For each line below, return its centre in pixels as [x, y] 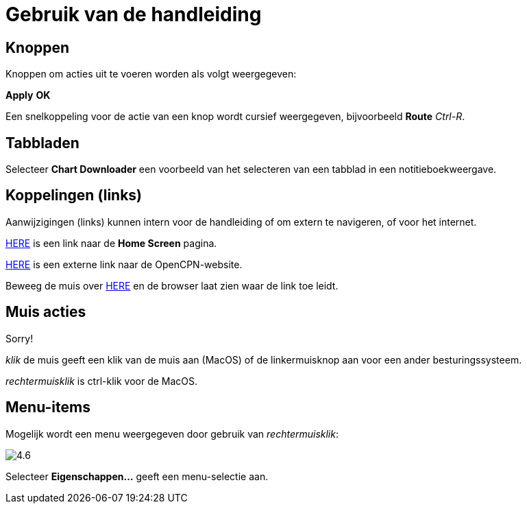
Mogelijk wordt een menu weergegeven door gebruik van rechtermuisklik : [172, 434]
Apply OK [28, 95]
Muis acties [46, 312]
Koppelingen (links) [74, 196]
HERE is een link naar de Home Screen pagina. [111, 243]
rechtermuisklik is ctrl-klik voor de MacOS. [102, 381]
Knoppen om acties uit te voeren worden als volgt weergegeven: [151, 74]
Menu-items [48, 407]
